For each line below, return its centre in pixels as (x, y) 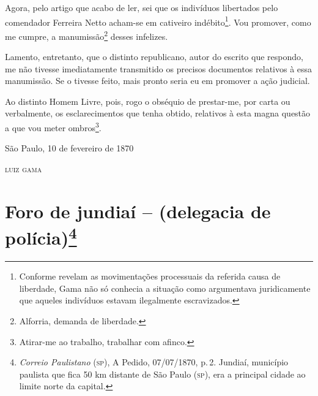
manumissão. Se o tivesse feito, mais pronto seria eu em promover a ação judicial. (157, 81)
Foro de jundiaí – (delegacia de (138, 211)
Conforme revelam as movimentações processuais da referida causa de (150, 276)
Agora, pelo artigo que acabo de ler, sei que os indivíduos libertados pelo (142, 7)
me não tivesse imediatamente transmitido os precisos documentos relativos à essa (159, 68)
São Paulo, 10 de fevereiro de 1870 (69, 148)
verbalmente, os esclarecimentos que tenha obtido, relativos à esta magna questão (158, 113)
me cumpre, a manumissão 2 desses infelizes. (87, 35)
